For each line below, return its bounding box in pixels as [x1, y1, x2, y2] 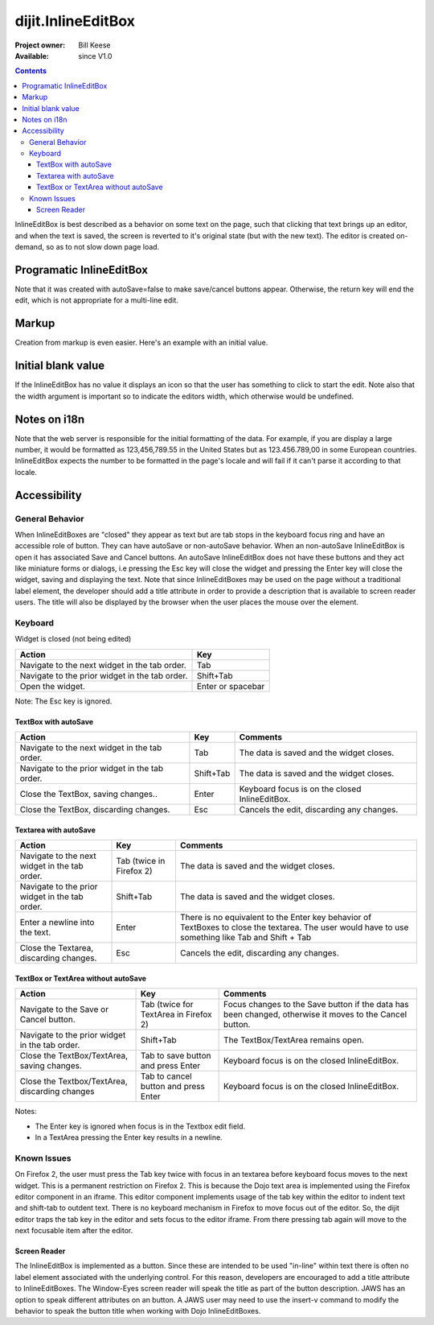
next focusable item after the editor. [14, 1226, 133, 1236]
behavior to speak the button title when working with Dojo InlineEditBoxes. [14, 1306, 261, 1316]
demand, [14, 242, 44, 252]
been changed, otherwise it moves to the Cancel [223, 1009, 407, 1020]
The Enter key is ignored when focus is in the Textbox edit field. [35, 1121, 246, 1131]
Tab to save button [141, 1051, 211, 1062]
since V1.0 [78, 51, 113, 60]
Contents [14, 66, 47, 76]
